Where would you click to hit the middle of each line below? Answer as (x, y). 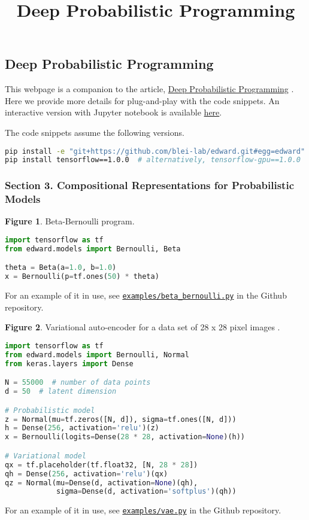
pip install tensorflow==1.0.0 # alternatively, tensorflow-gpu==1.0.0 (153, 160)
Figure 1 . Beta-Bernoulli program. (70, 221)
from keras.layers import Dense (69, 364)
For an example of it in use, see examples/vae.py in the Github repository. (143, 510)
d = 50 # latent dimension (61, 392)
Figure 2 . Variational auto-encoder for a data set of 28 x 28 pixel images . (143, 327)
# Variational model (46, 456)
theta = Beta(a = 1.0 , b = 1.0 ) (61, 268)
